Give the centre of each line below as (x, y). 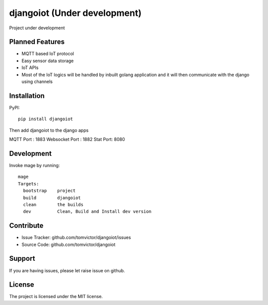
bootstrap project (49, 191)
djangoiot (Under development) (75, 13)
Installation (27, 96)
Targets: (29, 184)
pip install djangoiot (46, 119)
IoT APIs (30, 68)
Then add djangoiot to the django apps (49, 130)
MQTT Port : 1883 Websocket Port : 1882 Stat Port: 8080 (67, 140)
